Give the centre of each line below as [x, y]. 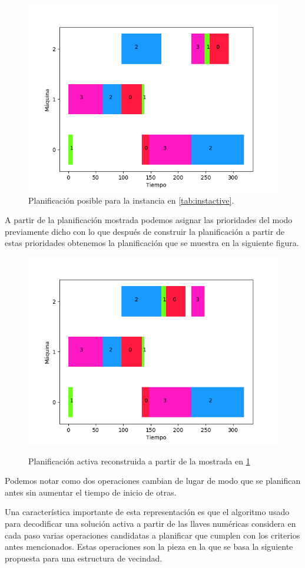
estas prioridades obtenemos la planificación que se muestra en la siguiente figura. [152, 243]
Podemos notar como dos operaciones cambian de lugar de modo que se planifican [153, 481]
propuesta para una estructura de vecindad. [84, 558]
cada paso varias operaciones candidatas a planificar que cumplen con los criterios [152, 535]
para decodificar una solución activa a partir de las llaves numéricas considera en [150, 523]
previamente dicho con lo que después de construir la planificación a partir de [145, 231]
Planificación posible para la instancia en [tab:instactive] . [131, 200]
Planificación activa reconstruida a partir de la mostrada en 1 [139, 461]
